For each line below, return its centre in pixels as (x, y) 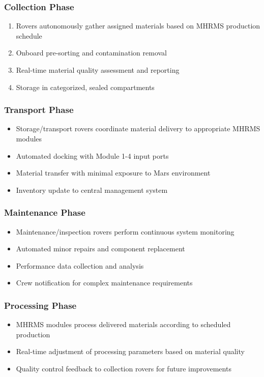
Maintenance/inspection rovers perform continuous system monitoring (125, 231)
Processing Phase (40, 305)
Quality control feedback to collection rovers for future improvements (124, 368)
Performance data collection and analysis (80, 265)
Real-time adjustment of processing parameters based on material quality (130, 351)
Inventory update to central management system (92, 190)
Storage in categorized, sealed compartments (85, 87)
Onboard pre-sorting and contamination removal (92, 53)
